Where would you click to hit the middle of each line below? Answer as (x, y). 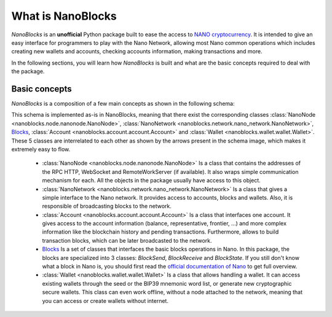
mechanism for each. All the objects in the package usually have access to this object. (151, 181)
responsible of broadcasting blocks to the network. (107, 206)
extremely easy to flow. (41, 149)
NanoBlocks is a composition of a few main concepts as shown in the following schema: (123, 104)
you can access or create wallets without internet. (105, 300)
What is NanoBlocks (64, 16)
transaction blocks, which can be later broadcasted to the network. (127, 240)
